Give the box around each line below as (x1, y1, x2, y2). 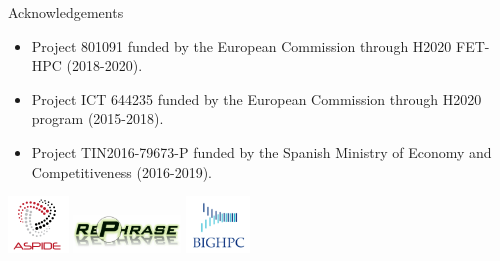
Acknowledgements (8, 2, 124, 22)
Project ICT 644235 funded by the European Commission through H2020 (31, 88, 482, 109)
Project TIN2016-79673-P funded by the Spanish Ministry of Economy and (31, 141, 492, 162)
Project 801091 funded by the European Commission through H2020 (31, 35, 452, 56)
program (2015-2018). (31, 108, 164, 129)
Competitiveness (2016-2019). (31, 161, 212, 182)
